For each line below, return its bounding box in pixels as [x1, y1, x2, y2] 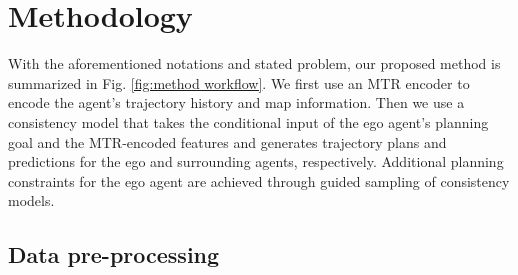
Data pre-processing [8, 239, 220, 270]
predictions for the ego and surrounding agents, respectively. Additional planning [8, 151, 504, 172]
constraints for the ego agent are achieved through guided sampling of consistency [8, 170, 510, 191]
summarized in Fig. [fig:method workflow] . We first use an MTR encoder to [8, 72, 470, 93]
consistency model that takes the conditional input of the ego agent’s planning [8, 111, 489, 132]
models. [8, 190, 55, 211]
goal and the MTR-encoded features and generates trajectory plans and [8, 131, 447, 152]
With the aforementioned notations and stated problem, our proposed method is [8, 53, 501, 74]
